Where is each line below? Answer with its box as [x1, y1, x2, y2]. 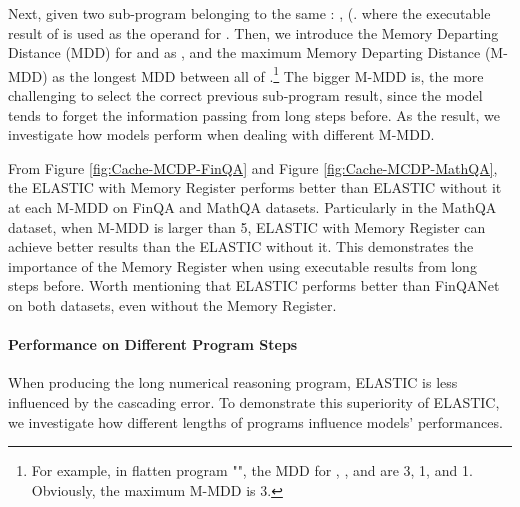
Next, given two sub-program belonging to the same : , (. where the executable [8, 3, 491, 23]
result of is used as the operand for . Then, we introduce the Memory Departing [8, 22, 499, 43]
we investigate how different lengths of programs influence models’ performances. [8, 411, 503, 432]
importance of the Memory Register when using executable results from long [8, 255, 477, 276]
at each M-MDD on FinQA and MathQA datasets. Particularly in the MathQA [8, 197, 497, 217]
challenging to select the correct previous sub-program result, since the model [8, 85, 483, 106]
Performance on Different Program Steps [8, 334, 298, 355]
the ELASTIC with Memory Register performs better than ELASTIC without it [8, 177, 502, 198]
